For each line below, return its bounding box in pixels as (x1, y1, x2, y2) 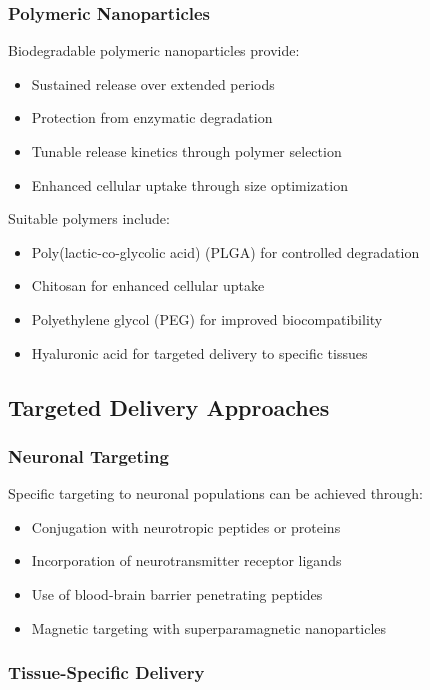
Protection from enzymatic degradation (31, 107, 273, 128)
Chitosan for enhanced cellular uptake (31, 275, 265, 296)
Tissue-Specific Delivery (8, 660, 205, 685)
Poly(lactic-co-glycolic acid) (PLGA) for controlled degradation (31, 241, 420, 262)
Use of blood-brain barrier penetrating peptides (31, 583, 323, 604)
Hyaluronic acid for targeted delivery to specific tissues (31, 342, 368, 363)
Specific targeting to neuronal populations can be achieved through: (8, 483, 423, 504)
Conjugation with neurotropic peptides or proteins (31, 516, 341, 537)
